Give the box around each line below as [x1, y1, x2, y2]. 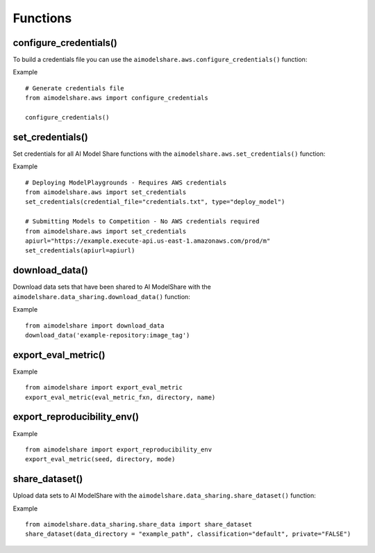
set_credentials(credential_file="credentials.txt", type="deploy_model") [25, 198, 285, 206]
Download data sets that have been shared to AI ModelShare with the [12, 282, 211, 291]
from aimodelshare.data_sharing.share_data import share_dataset [25, 520, 253, 528]
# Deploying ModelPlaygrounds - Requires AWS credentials [25, 178, 227, 186]
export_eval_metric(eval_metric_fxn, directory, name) [25, 393, 216, 401]
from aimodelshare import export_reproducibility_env [25, 445, 212, 454]
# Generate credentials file [25, 84, 124, 92]
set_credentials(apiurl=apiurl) [25, 247, 135, 255]
